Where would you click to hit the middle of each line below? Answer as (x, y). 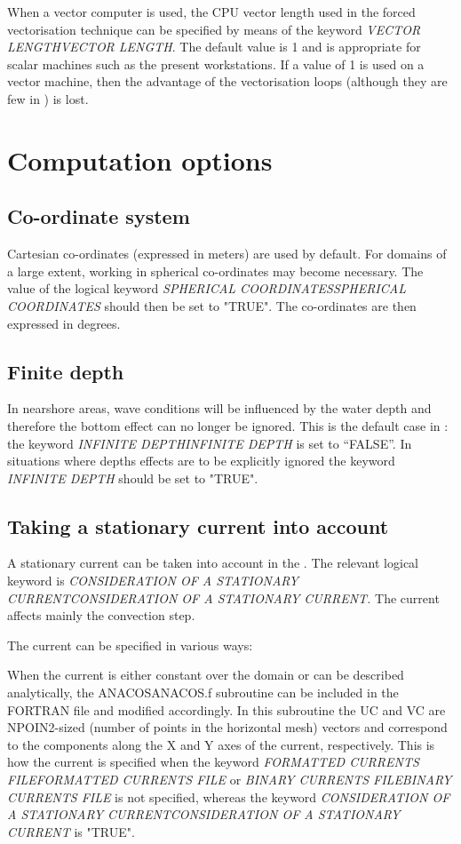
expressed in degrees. (64, 323)
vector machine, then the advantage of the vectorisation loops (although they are (227, 81)
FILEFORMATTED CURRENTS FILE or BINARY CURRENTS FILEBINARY (230, 780)
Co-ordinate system (99, 216)
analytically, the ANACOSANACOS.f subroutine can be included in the (203, 693)
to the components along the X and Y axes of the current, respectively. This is (221, 744)
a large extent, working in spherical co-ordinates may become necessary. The (215, 271)
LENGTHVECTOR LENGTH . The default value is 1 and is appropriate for (214, 47)
